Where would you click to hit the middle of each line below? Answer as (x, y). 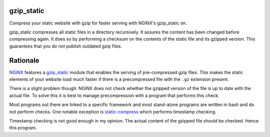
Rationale (24, 60)
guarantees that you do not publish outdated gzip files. (65, 46)
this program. (23, 128)
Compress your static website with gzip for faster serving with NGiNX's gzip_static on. (98, 23)
